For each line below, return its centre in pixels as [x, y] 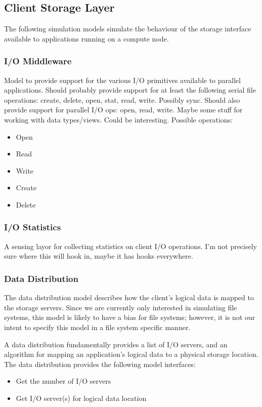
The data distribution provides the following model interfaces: [100, 364]
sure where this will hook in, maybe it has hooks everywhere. [99, 256]
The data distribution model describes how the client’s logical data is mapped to [129, 297]
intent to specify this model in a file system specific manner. [97, 327]
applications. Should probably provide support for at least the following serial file [130, 90]
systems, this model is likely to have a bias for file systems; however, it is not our [130, 317]
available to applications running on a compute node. [86, 38]
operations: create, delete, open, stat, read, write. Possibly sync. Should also [122, 99]
